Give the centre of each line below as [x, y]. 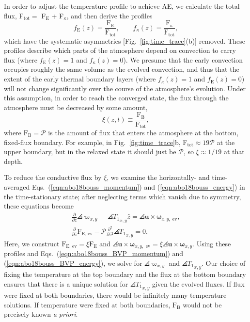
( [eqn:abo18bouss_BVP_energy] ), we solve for [73, 263]
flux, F [14, 15]
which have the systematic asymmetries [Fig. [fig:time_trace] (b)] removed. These [125, 40]
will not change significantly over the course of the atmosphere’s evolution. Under [125, 88]
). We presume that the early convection [183, 59]
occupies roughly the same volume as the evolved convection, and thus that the [122, 69]
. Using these [212, 243]
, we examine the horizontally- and [158, 177]
